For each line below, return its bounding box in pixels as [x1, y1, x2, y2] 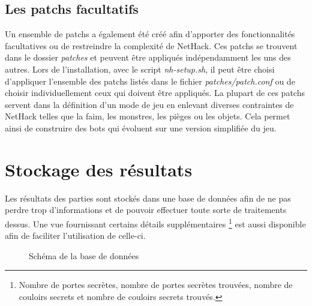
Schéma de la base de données [29, 249, 139, 262]
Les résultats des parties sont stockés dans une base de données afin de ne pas [5, 191, 291, 204]
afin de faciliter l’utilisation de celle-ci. [5, 229, 146, 242]
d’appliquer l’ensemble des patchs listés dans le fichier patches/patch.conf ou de [5, 74, 295, 87]
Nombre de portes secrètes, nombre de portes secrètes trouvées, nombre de [19, 278, 293, 291]
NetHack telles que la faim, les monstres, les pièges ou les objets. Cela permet [5, 110, 290, 122]
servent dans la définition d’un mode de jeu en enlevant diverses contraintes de [5, 98, 294, 110]
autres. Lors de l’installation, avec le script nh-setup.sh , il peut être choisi [5, 62, 275, 75]
